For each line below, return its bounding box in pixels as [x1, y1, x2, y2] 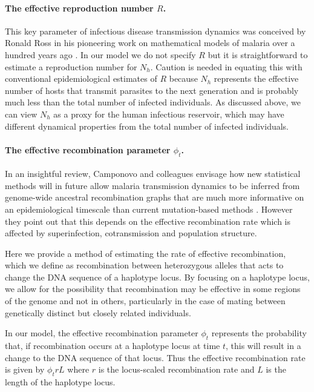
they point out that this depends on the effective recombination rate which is [5, 214, 291, 227]
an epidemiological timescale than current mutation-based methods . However [5, 202, 293, 215]
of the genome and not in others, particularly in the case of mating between [5, 294, 286, 307]
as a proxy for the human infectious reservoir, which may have [53, 107, 284, 120]
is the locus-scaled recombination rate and [98, 363, 255, 376]
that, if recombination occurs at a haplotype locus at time [5, 339, 220, 352]
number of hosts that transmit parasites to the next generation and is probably [5, 84, 299, 96]
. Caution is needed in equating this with [150, 60, 303, 73]
